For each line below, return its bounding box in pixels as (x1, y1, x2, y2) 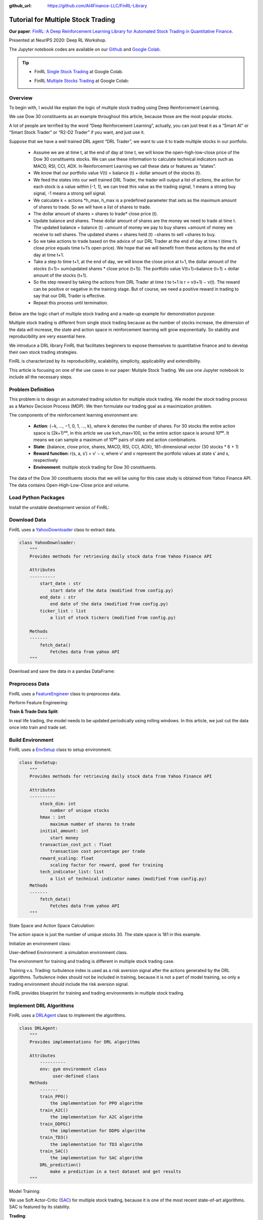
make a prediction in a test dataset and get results (50, 1169, 181, 1175)
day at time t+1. (33, 252, 64, 258)
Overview (9, 94, 33, 101)
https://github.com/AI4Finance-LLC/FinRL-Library (47, 3, 147, 8)
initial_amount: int (39, 828, 89, 834)
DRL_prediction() (39, 1162, 81, 1167)
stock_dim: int (39, 801, 76, 806)
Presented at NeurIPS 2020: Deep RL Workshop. (9, 37, 107, 43)
